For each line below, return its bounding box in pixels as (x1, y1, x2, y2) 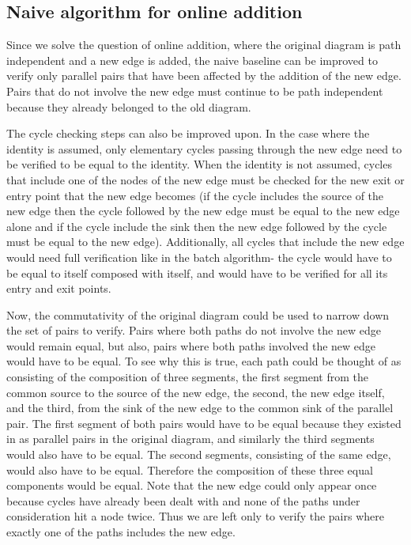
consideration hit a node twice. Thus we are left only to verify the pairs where (6, 508, 384, 524)
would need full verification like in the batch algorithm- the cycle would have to (6, 248, 392, 265)
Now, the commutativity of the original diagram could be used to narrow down (6, 306, 390, 323)
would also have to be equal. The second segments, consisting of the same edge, (6, 446, 391, 463)
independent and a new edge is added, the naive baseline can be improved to (6, 51, 378, 68)
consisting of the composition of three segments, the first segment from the (6, 369, 368, 385)
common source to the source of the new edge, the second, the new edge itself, (6, 384, 385, 400)
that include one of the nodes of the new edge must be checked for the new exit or (6, 171, 405, 187)
